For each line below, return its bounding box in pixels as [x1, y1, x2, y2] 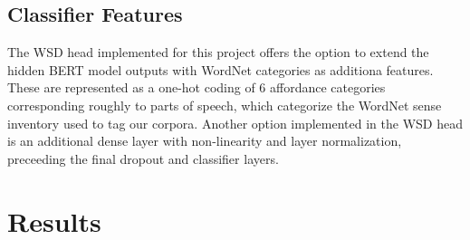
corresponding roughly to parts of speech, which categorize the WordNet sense [7, 95, 442, 114]
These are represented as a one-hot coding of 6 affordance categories [7, 78, 386, 97]
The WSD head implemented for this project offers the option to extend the [7, 43, 429, 62]
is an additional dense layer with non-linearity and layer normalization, [7, 131, 402, 150]
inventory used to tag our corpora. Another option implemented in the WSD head [7, 113, 463, 132]
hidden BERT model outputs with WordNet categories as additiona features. [7, 60, 434, 79]
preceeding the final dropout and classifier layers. [7, 149, 279, 168]
